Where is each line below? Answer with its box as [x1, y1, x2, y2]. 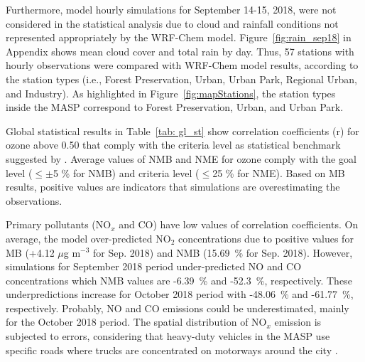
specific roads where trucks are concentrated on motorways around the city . [6, 342, 338, 357]
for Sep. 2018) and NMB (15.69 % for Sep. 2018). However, [93, 245, 353, 260]
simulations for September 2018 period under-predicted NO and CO [6, 259, 302, 274]
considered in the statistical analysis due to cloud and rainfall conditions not [6, 16, 339, 31]
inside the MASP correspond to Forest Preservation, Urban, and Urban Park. [6, 100, 344, 115]
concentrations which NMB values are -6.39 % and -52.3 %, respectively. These [6, 272, 352, 287]
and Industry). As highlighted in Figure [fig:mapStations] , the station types [6, 85, 336, 100]
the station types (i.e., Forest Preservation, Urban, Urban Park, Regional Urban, [6, 71, 357, 86]
